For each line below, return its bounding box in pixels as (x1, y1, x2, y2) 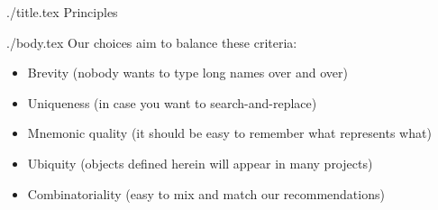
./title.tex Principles (6, 3, 118, 21)
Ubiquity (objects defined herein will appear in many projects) (27, 153, 373, 172)
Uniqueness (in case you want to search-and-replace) (27, 93, 317, 112)
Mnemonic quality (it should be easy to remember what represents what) (27, 123, 432, 142)
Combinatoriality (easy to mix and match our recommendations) (27, 184, 385, 203)
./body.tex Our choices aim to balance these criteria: (6, 32, 297, 51)
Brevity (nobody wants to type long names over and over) (27, 63, 348, 82)
